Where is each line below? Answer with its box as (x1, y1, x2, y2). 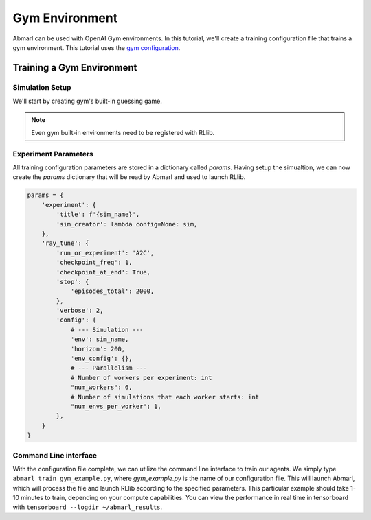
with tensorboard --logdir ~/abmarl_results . (12, 503, 163, 511)
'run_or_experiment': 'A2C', (56, 249, 155, 257)
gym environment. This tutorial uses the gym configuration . (12, 43, 181, 51)
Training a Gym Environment (12, 62, 137, 73)
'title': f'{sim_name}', (56, 211, 140, 219)
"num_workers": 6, (70, 383, 133, 391)
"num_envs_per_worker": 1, (70, 402, 161, 410)
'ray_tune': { (41, 239, 89, 247)
